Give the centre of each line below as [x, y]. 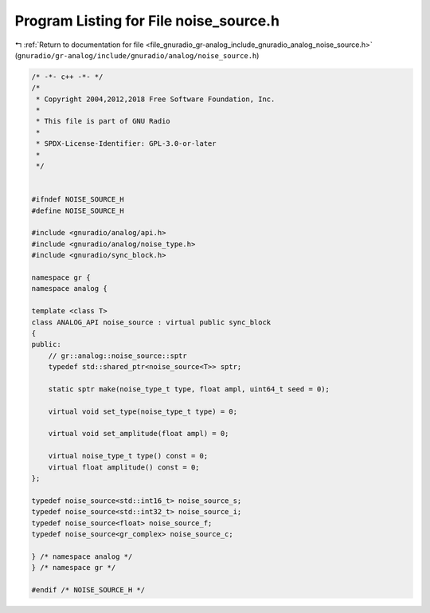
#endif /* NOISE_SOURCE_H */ [88, 589]
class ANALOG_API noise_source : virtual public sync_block [151, 322]
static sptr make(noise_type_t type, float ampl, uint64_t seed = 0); [189, 389]
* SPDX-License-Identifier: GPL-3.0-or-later [126, 144]
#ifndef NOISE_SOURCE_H [78, 200]
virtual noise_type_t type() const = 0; [128, 456]
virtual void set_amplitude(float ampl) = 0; [139, 434]
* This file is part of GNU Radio [103, 121]
